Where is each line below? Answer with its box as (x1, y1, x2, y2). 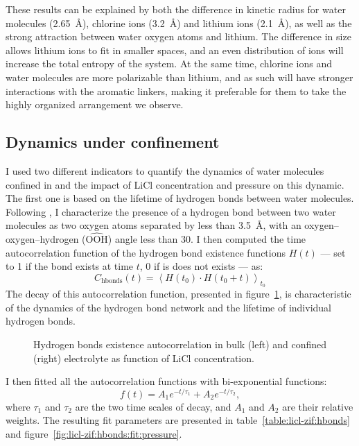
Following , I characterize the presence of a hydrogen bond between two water (6, 204, 336, 218)
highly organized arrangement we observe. (6, 97, 184, 112)
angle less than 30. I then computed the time (114, 232, 306, 246)
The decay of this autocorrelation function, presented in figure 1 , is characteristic (6, 286, 351, 301)
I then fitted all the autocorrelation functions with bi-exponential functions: (6, 374, 327, 388)
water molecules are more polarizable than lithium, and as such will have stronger (6, 69, 353, 84)
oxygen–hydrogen (6, 232, 79, 246)
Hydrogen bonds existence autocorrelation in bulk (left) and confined (33, 336, 327, 351)
